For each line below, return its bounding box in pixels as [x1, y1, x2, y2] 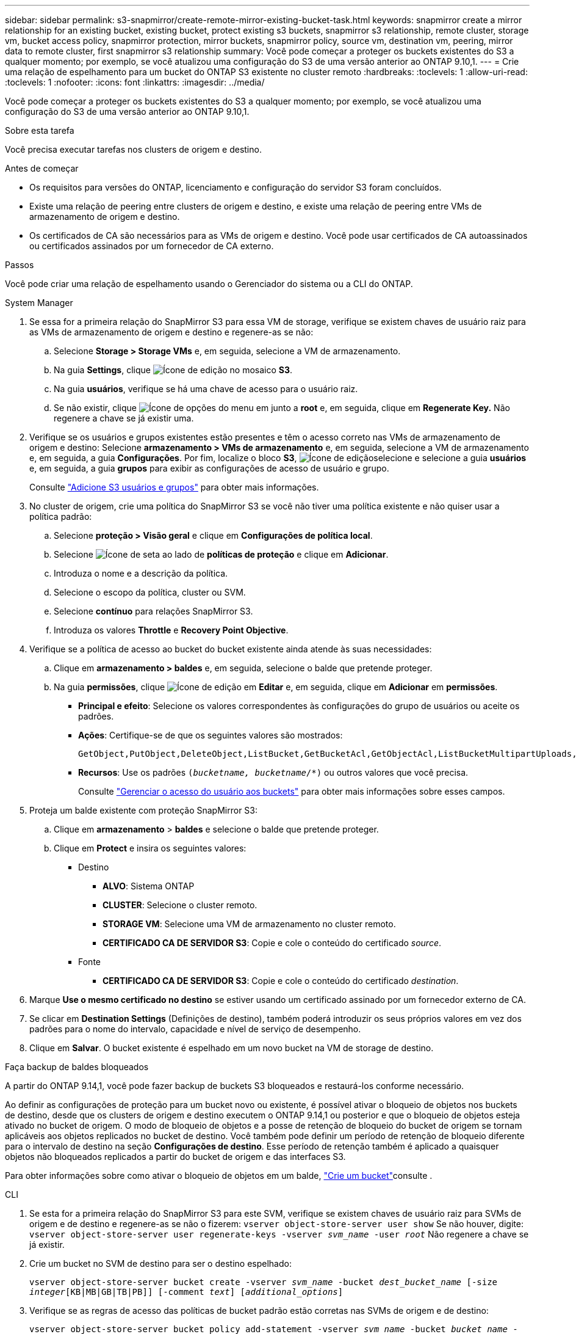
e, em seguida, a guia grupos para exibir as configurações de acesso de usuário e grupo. [29, 463, 389, 473]
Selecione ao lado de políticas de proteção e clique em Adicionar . [54, 549, 389, 559]
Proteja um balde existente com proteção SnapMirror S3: [29, 805, 258, 815]
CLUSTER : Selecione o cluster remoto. [103, 900, 257, 910]
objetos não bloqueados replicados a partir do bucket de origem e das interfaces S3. [5, 1151, 346, 1162]
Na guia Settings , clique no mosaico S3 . [54, 365, 293, 375]
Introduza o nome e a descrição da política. [54, 568, 228, 578]
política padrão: [29, 511, 92, 522]
